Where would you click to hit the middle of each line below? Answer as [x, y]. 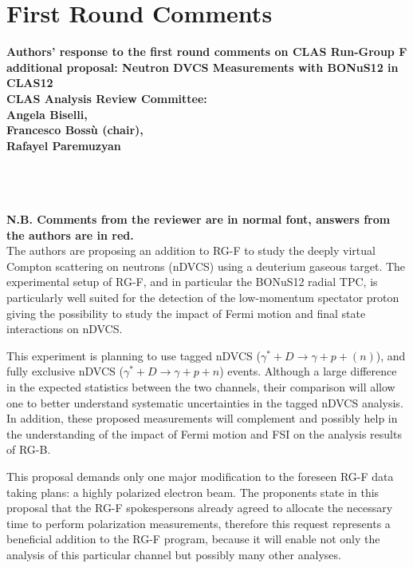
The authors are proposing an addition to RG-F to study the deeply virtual [191, 250]
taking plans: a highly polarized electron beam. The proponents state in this [193, 492]
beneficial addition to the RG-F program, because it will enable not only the [193, 539]
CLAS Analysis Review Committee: [107, 98]
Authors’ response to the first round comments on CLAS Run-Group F [207, 52]
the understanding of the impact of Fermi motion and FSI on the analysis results [204, 433]
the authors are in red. [70, 234]
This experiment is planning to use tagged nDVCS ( [134, 355]
